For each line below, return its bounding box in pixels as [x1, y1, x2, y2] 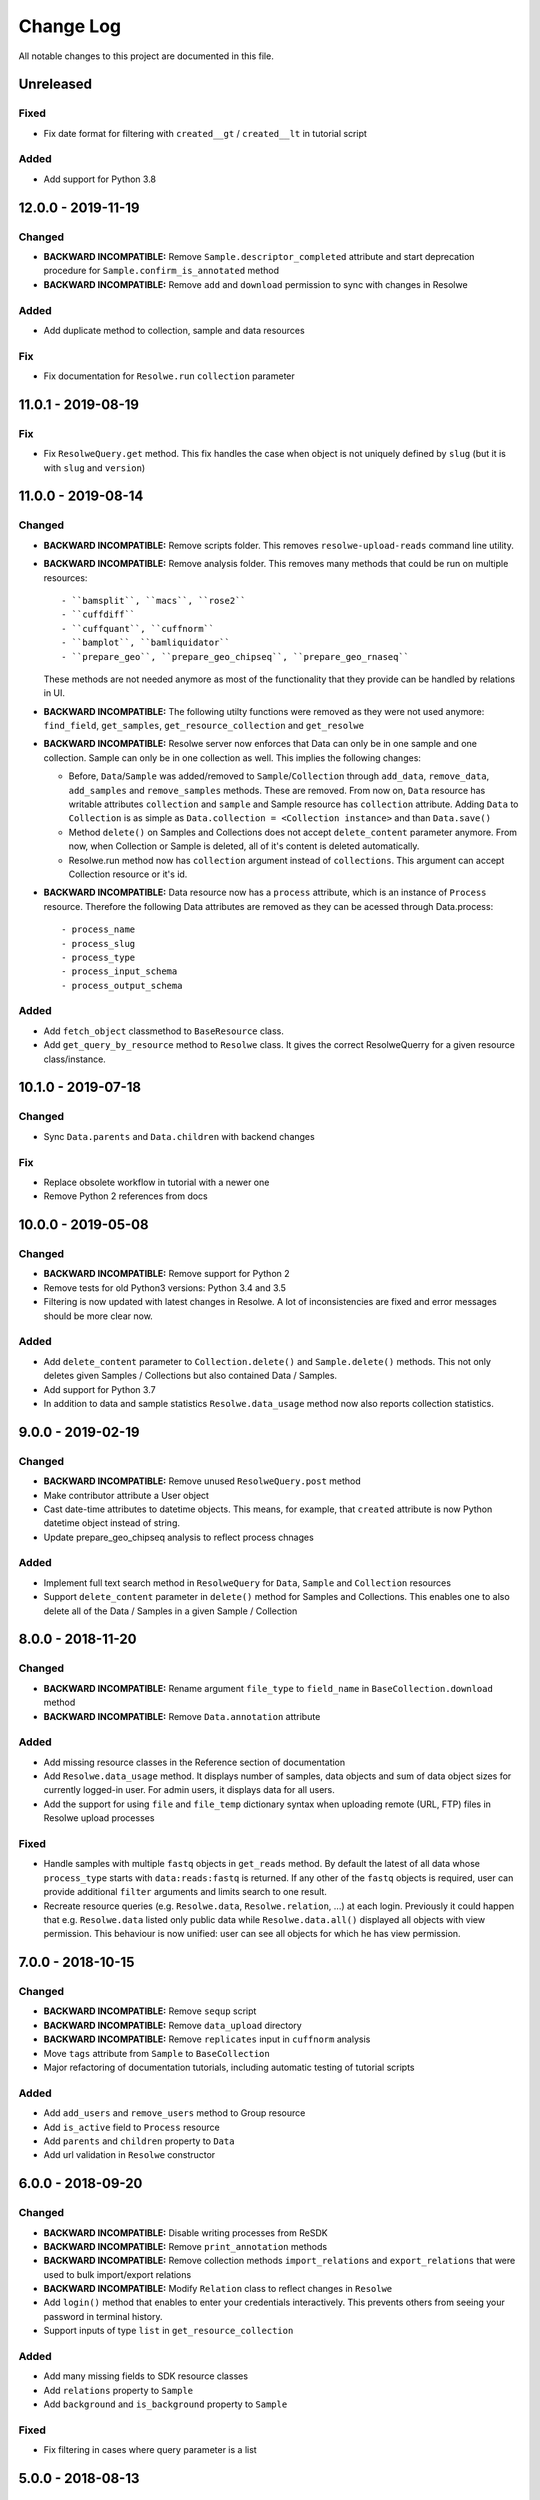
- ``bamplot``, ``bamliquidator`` [61, 637, 230, 649]
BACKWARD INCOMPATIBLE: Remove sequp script [43, 2005, 257, 2017]
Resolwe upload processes [43, 1812, 155, 1824]
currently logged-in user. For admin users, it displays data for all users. [43, 1784, 335, 1796]
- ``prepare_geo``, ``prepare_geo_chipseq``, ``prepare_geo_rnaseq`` [61, 651, 410, 662]
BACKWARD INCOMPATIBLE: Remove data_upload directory [43, 2019, 302, 2031]
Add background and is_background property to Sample [43, 2398, 288, 2410]
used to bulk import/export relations [43, 2268, 192, 2280]
